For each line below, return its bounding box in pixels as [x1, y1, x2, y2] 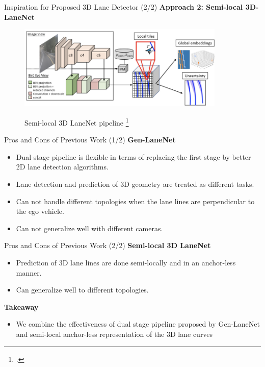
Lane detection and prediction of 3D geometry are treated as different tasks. [16, 178, 254, 189]
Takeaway [4, 301, 39, 312]
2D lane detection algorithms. [16, 161, 109, 172]
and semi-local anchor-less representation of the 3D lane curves [16, 328, 213, 339]
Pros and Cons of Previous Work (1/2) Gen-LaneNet [4, 134, 176, 145]
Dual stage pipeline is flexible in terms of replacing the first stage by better [16, 151, 251, 162]
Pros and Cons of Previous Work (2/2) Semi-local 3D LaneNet [4, 240, 211, 251]
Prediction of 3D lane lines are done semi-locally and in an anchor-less [16, 257, 236, 267]
